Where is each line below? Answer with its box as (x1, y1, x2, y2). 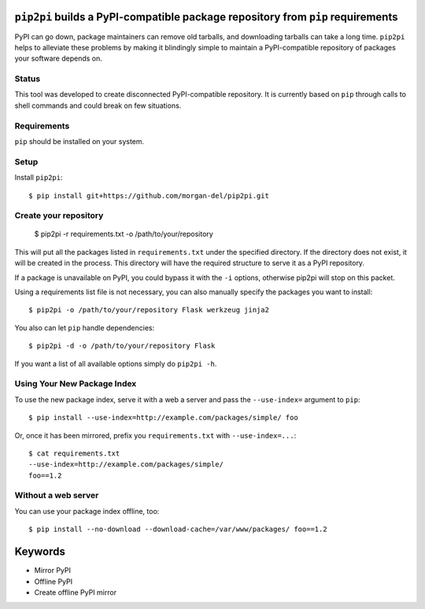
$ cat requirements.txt (28, 448, 120, 458)
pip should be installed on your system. (14, 136, 145, 146)
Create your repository (14, 210, 104, 221)
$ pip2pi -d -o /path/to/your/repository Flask (28, 341, 216, 350)
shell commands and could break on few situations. (14, 101, 182, 110)
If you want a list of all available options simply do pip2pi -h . (14, 359, 217, 368)
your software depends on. (14, 54, 102, 63)
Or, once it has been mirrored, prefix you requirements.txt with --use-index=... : (14, 430, 297, 440)
